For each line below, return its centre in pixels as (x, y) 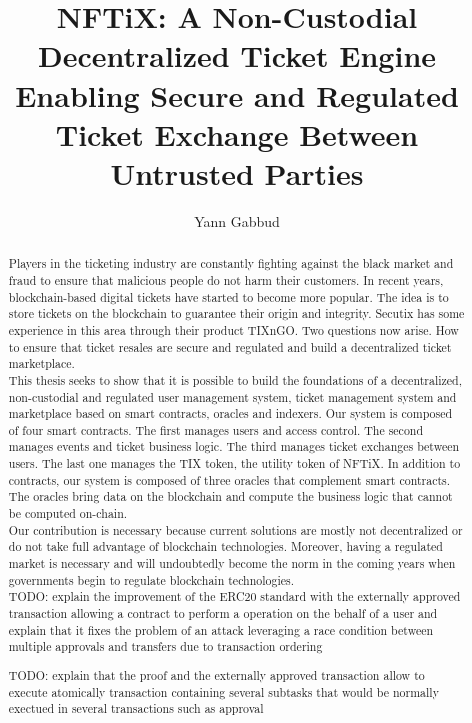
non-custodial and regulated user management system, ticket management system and (232, 396)
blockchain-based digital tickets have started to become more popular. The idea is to (228, 296)
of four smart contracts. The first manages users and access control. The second (216, 429)
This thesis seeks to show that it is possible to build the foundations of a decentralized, (235, 379)
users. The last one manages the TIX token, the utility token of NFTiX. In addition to (234, 463)
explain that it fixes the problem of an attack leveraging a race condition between (221, 629)
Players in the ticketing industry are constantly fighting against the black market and (231, 263)
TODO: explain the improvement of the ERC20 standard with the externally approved (234, 596)
